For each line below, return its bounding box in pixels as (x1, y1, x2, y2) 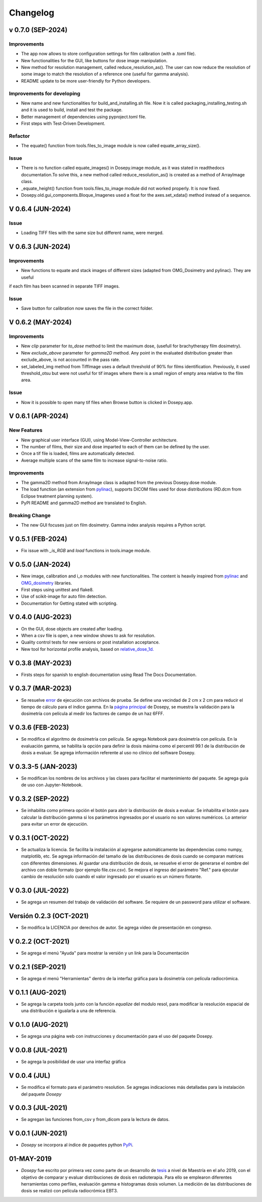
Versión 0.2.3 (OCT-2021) (9, 912, 89, 920)
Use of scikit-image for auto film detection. (21, 593, 107, 599)
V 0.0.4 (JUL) (9, 1071, 50, 1080)
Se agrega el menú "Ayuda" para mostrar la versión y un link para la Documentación (21, 950, 189, 956)
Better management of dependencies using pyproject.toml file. (21, 114, 147, 119)
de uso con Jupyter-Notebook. (21, 782, 83, 788)
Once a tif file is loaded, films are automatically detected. (21, 451, 135, 457)
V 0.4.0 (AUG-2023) (9, 613, 72, 621)
